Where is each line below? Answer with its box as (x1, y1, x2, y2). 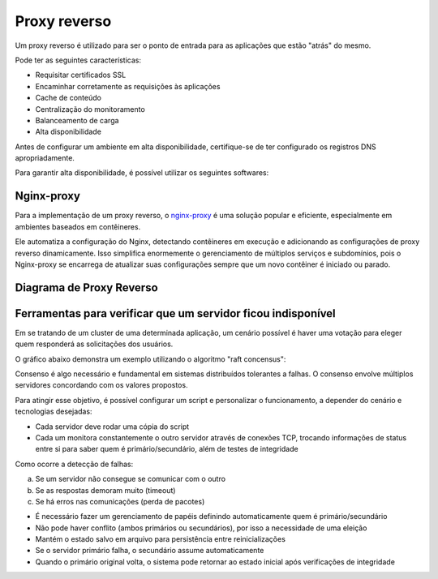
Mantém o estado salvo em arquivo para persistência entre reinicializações (35, 534, 286, 544)
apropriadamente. (15, 153, 75, 163)
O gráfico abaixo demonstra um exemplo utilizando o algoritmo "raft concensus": (15, 354, 286, 364)
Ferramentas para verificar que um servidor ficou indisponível (15, 307, 336, 320)
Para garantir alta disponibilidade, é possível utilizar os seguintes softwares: (15, 168, 269, 178)
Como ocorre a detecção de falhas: (15, 459, 134, 469)
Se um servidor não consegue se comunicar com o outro (35, 474, 226, 484)
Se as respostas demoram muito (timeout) (35, 485, 176, 495)
